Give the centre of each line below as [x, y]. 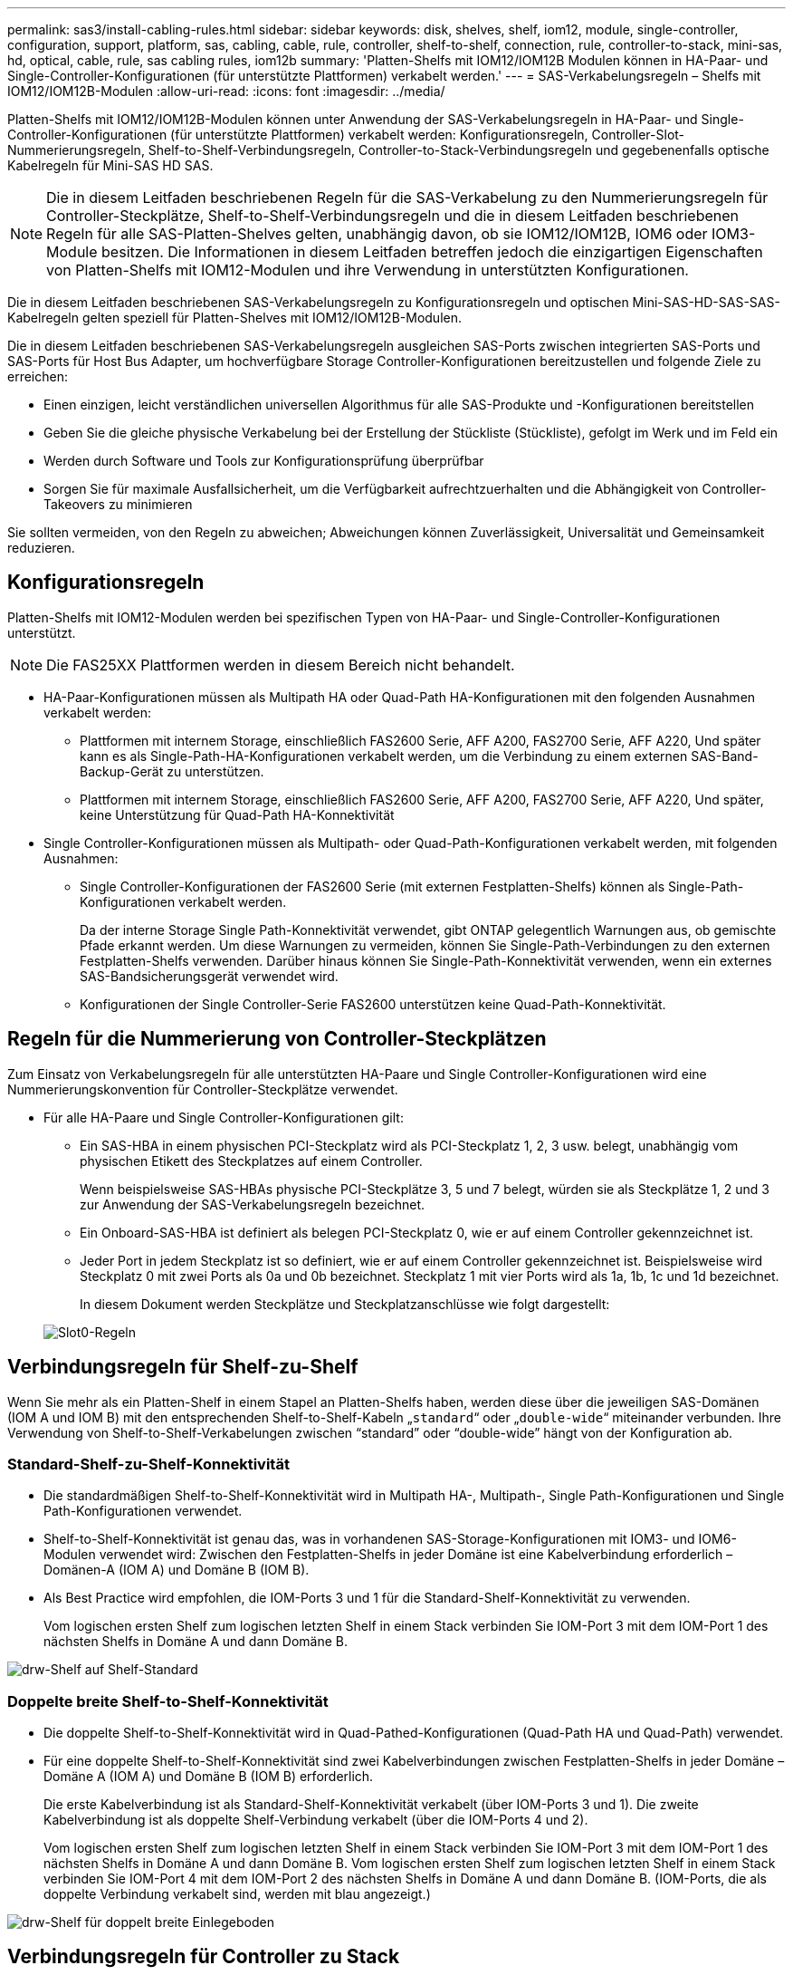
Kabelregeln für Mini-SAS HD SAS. [110, 165]
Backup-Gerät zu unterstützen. [172, 771]
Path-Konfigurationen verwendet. [143, 1511]
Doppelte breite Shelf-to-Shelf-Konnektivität [168, 1701]
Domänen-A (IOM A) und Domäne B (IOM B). [177, 1570]
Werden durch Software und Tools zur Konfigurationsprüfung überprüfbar [264, 461]
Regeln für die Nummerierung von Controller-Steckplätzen [277, 1039]
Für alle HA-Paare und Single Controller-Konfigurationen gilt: [224, 1117]
